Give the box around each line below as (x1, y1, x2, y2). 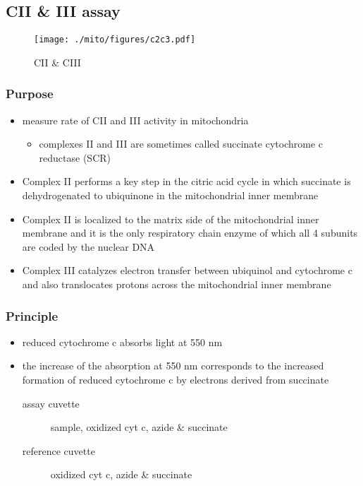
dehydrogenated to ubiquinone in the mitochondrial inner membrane (22, 188, 319, 203)
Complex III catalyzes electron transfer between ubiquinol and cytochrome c (22, 263, 352, 278)
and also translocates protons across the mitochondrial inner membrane (22, 277, 331, 292)
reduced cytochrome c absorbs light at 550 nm (22, 334, 223, 349)
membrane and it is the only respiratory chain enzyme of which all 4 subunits (22, 225, 358, 240)
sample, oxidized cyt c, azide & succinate (50, 420, 228, 434)
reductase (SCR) (39, 150, 111, 165)
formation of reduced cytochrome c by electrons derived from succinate (22, 372, 329, 387)
